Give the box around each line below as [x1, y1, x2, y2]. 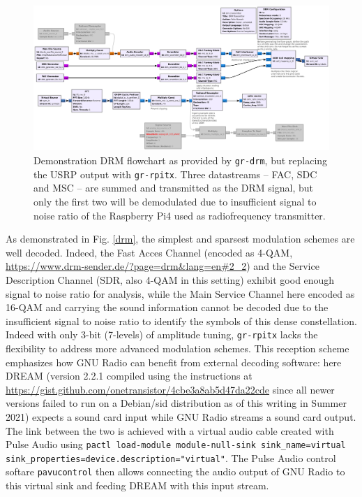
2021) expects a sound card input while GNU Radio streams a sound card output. [6, 409, 356, 424]
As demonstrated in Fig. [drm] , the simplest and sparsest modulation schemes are [6, 231, 355, 246]
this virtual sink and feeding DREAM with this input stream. [6, 478, 269, 493]
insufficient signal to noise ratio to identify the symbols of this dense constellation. [6, 313, 357, 328]
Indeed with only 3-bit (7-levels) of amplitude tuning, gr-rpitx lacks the [6, 327, 318, 342]
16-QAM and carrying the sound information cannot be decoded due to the [6, 300, 329, 315]
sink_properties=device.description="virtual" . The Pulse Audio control [6, 450, 336, 465]
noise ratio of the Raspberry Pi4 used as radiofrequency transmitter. [33, 208, 326, 222]
